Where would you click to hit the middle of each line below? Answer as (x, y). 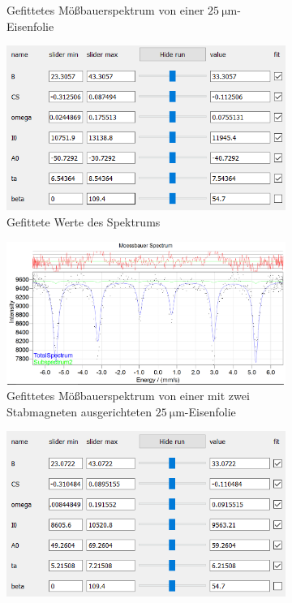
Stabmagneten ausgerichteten (79, 411)
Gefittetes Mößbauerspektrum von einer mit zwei (128, 396)
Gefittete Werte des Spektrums (84, 222)
